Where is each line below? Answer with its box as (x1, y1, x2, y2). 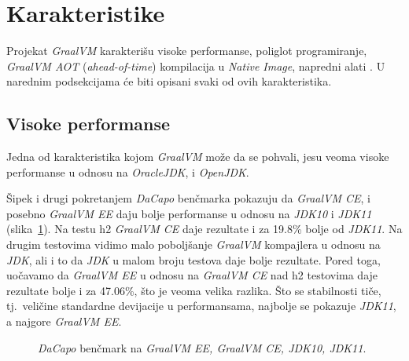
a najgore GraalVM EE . (6, 313, 122, 330)
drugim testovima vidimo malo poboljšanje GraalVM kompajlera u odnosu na (6, 236, 381, 253)
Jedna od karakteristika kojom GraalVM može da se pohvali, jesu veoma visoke (6, 148, 389, 165)
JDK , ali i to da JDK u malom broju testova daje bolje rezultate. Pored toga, (6, 251, 381, 268)
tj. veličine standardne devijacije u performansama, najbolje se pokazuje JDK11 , (6, 297, 396, 314)
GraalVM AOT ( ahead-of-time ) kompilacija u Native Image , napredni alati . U (6, 57, 385, 74)
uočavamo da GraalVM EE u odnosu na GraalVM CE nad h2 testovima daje (6, 267, 378, 283)
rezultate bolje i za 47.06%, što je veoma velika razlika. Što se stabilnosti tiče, (6, 282, 381, 298)
